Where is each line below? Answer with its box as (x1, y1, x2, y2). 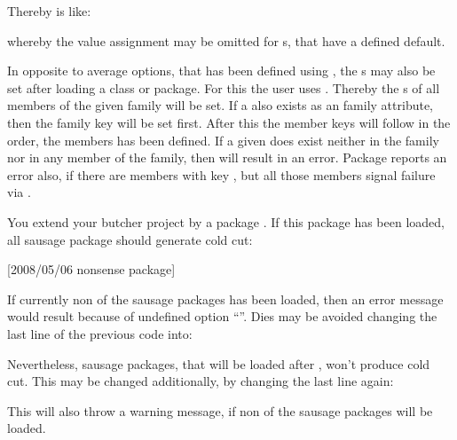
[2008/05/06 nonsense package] (7, 260, 176, 279)
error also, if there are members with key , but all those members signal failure (7, 165, 436, 184)
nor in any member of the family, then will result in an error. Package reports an (7, 148, 447, 167)
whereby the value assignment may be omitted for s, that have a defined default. (7, 31, 445, 50)
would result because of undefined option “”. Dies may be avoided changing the (7, 307, 437, 326)
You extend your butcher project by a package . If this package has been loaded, (7, 212, 445, 231)
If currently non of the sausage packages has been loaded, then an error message (7, 289, 444, 308)
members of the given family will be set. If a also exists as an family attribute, (7, 96, 434, 114)
